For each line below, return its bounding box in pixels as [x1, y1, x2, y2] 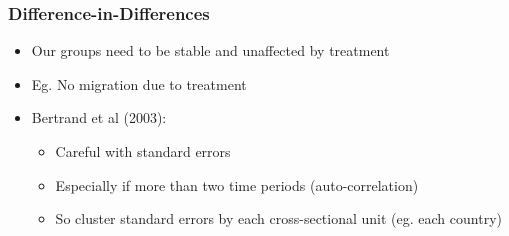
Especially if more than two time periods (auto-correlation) [55, 174, 419, 195]
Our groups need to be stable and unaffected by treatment [31, 40, 390, 61]
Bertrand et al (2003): [31, 107, 167, 128]
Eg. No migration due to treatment [31, 73, 247, 94]
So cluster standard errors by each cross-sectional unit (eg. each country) [55, 208, 502, 229]
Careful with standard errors [55, 141, 231, 161]
